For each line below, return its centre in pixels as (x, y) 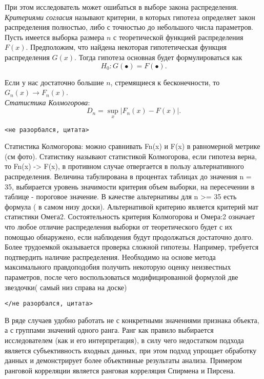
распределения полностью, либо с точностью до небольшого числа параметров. (129, 27)
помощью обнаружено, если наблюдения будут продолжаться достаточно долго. (129, 236)
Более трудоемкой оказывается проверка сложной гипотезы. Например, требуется (132, 247)
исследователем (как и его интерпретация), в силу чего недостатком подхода (124, 340)
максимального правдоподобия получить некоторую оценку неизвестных (118, 267)
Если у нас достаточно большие (54, 82)
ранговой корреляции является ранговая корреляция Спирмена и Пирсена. (120, 370)
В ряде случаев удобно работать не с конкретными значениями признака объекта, (132, 320)
